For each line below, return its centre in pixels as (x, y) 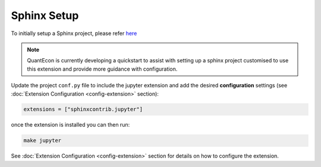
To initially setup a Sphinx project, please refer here (74, 33)
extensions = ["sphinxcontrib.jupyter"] (83, 109)
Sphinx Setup (45, 15)
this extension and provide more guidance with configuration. (102, 69)
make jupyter (43, 141)
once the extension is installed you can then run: (70, 125)
